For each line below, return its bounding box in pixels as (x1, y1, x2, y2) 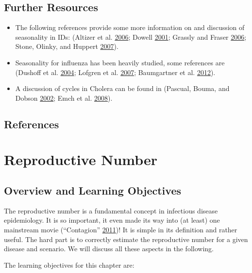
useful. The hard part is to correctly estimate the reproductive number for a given (4, 234, 248, 244)
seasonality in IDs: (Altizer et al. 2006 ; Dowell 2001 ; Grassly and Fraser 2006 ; (15, 31, 247, 42)
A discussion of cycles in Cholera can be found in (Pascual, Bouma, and (15, 83, 230, 93)
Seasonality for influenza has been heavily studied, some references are (15, 57, 225, 67)
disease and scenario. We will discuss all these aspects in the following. (4, 243, 214, 254)
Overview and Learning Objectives (4, 182, 181, 197)
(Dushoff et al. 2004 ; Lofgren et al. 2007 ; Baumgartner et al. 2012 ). (15, 67, 216, 77)
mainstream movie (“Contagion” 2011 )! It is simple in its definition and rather (4, 224, 237, 234)
